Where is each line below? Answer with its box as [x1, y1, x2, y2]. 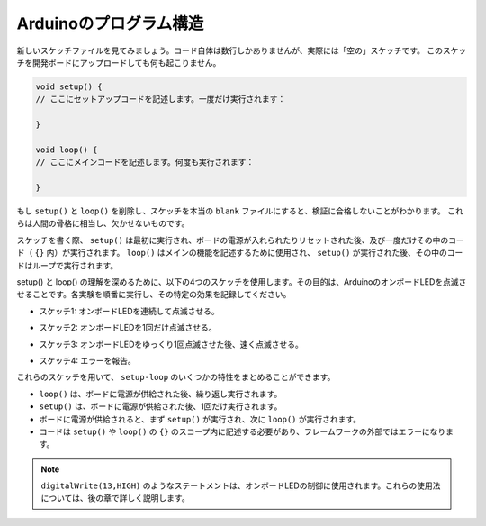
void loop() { [35, 144, 98, 155]
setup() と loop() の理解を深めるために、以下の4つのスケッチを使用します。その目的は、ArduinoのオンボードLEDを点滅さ [16, 276, 467, 287]
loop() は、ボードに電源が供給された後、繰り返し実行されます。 [39, 388, 283, 399]
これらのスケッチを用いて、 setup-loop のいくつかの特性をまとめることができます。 [16, 372, 336, 383]
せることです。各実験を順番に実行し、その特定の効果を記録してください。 [16, 289, 292, 300]
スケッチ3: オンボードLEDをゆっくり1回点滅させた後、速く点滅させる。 [39, 339, 303, 349]
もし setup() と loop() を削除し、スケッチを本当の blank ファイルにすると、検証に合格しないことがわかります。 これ [16, 205, 463, 216]
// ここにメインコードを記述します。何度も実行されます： [35, 158, 255, 168]
